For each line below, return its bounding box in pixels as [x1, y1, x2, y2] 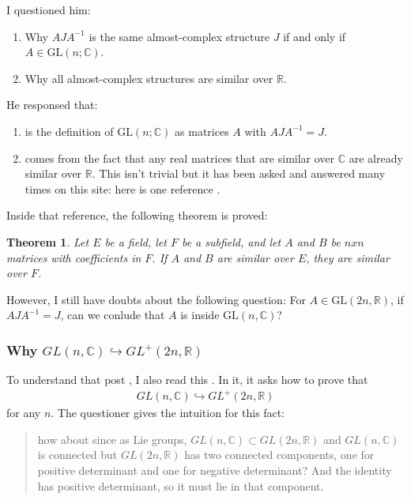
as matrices [175, 122, 229, 139]
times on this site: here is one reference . [25, 180, 221, 197]
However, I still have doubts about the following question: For [6, 291, 306, 307]
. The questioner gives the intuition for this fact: [51, 404, 285, 421]
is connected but [37, 446, 118, 463]
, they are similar [306, 249, 390, 265]
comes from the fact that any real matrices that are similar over [25, 149, 335, 166]
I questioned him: [6, 2, 91, 17]
